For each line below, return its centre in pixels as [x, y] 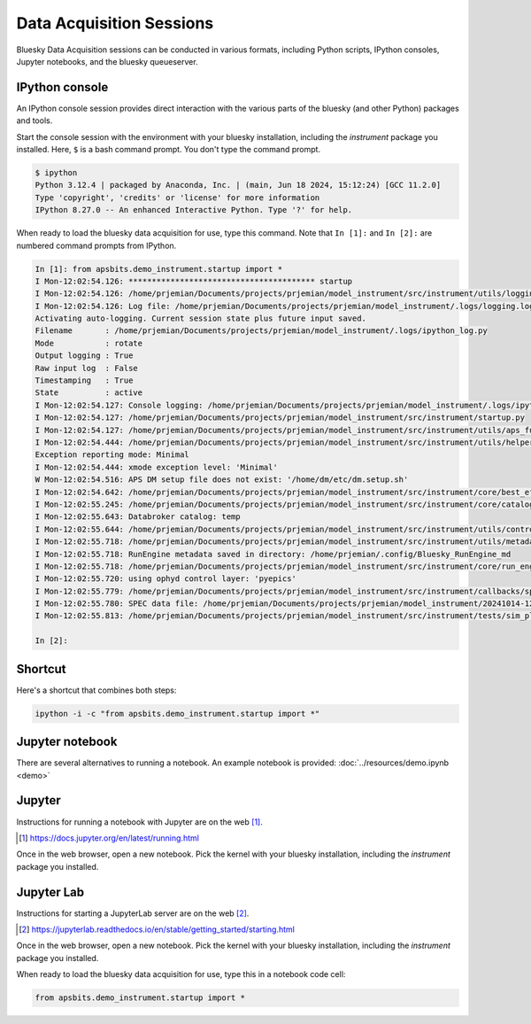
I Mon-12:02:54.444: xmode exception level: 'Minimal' [156, 467]
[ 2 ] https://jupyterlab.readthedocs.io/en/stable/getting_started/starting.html [157, 929]
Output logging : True [84, 356]
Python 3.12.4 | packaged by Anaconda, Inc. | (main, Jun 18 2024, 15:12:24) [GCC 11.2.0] [238, 185]
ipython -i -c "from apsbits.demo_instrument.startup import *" [177, 714]
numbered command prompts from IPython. [96, 245]
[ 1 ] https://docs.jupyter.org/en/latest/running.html [109, 838]
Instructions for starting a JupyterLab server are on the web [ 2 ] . [133, 913]
